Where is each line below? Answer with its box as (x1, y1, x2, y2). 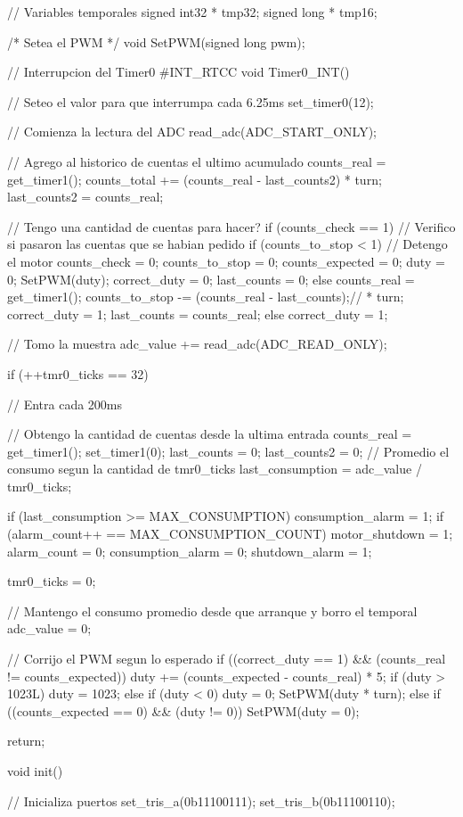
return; (7, 731, 45, 750)
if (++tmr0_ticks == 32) (7, 364, 149, 383)
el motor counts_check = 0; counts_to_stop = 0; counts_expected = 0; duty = (7, 252, 445, 270)
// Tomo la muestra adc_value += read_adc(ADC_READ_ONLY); (7, 334, 387, 353)
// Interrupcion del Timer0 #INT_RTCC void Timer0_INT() (7, 62, 350, 81)
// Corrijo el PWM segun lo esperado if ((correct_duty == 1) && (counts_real (7, 649, 446, 668)
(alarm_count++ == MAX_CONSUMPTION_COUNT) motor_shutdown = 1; (7, 524, 453, 543)
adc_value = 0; (7, 619, 92, 638)
